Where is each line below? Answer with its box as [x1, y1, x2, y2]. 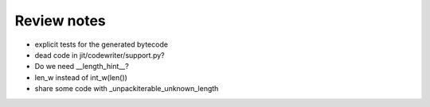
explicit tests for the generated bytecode [34, 40, 169, 49]
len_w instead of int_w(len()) [34, 72, 127, 82]
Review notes [14, 12, 107, 29]
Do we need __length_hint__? [34, 62, 129, 71]
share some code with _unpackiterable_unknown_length [34, 84, 219, 94]
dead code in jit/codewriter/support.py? [34, 50, 165, 59]
